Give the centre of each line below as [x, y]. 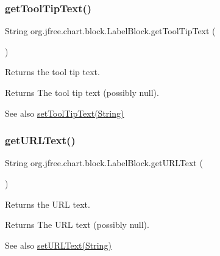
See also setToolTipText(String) [65, 113]
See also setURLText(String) [58, 245]
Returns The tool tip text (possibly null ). [82, 92]
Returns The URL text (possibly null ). [77, 225]
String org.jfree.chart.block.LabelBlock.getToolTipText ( [110, 31]
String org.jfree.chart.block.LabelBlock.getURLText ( [104, 163]
